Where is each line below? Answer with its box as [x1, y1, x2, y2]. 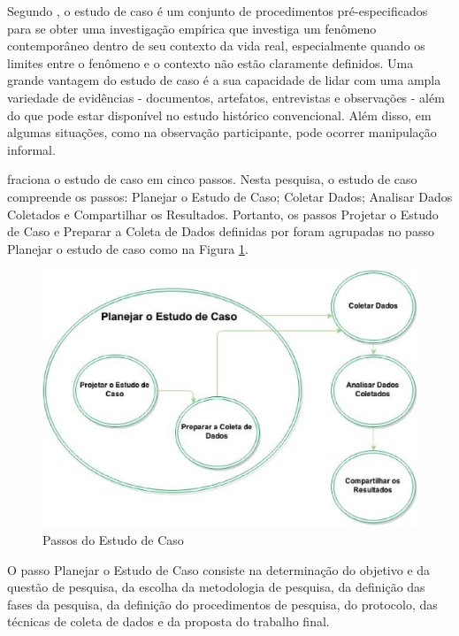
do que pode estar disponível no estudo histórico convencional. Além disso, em [7, 105, 432, 124]
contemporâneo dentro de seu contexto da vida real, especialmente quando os [7, 36, 425, 55]
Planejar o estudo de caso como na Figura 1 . [7, 239, 249, 257]
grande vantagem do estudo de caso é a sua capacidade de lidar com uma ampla [7, 71, 441, 89]
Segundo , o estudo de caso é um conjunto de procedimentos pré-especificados [7, 2, 428, 19]
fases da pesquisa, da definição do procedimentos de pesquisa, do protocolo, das [7, 594, 438, 613]
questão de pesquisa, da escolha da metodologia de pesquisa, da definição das [7, 578, 425, 596]
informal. [7, 140, 56, 158]
